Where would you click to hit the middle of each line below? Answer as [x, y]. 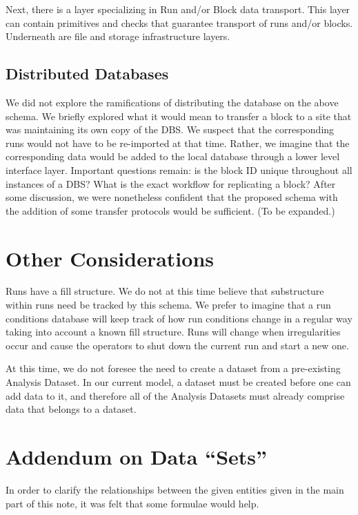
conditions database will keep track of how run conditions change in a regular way [179, 318]
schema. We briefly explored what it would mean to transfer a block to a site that [179, 116]
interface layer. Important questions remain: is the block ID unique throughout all [179, 169]
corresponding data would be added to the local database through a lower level [173, 156]
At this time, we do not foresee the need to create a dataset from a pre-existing [173, 368]
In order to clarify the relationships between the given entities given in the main [175, 489]
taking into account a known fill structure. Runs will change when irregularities [173, 332]
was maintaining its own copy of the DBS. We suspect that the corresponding [170, 129]
